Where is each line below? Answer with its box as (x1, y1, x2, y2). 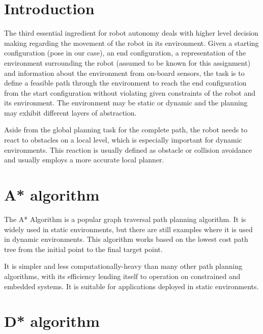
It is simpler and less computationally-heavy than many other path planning (4, 261, 243, 271)
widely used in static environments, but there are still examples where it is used (4, 224, 253, 234)
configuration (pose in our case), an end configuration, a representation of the (4, 47, 246, 58)
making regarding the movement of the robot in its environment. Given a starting (4, 37, 259, 48)
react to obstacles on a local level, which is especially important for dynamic (4, 134, 242, 145)
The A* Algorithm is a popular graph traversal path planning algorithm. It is (4, 213, 246, 224)
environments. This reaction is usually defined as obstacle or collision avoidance (4, 144, 252, 155)
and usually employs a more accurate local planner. (4, 154, 164, 165)
